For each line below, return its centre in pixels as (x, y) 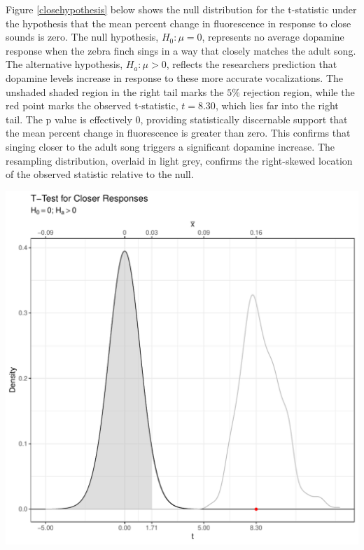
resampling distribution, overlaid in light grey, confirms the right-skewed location (179, 160)
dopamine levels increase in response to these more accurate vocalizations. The (174, 77)
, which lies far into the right (277, 105)
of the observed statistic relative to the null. (100, 174)
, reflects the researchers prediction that (252, 64)
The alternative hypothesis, (64, 64)
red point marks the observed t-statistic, (92, 105)
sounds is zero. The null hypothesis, (82, 37)
